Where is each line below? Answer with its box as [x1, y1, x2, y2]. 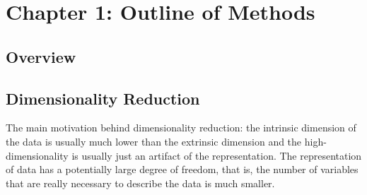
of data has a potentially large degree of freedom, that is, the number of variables [6, 162, 359, 177]
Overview [6, 45, 76, 67]
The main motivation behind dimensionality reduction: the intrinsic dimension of [6, 120, 356, 135]
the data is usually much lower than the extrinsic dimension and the [6, 134, 302, 148]
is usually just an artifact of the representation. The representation [71, 148, 362, 162]
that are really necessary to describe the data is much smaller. [6, 175, 275, 190]
